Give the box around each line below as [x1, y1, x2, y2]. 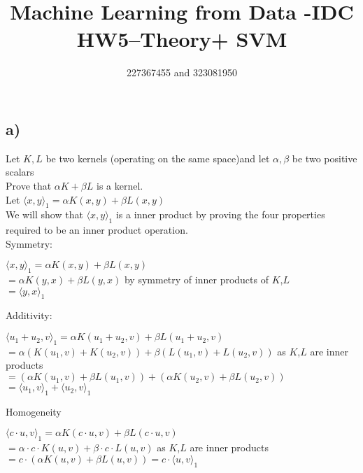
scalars [6, 164, 34, 179]
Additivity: [6, 308, 52, 323]
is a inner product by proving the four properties [115, 207, 325, 222]
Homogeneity [6, 404, 62, 418]
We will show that [6, 207, 83, 222]
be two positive [292, 150, 357, 165]
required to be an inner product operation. [6, 223, 188, 237]
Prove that [6, 178, 52, 192]
